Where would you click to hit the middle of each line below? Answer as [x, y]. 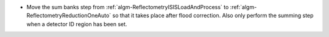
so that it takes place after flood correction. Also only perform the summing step [213, 16]
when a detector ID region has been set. [77, 24]
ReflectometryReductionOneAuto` [69, 16]
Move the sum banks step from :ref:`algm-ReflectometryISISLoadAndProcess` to [128, 7]
